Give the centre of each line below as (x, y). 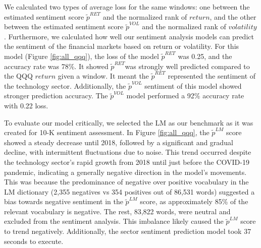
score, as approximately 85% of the (194, 201)
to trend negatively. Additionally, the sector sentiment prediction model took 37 (128, 231)
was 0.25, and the (205, 56)
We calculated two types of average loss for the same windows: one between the (127, 7)
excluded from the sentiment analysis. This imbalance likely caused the (114, 221)
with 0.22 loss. (26, 105)
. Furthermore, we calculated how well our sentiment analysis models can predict (129, 36)
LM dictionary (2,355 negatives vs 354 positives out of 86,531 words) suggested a (129, 191)
